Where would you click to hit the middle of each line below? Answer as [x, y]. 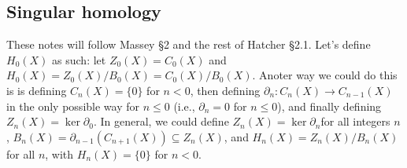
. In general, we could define [161, 121]
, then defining [225, 90]
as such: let [79, 59]
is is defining [37, 90]
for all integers [355, 121]
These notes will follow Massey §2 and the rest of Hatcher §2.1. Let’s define [189, 44]
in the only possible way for [73, 106]
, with [59, 153]
